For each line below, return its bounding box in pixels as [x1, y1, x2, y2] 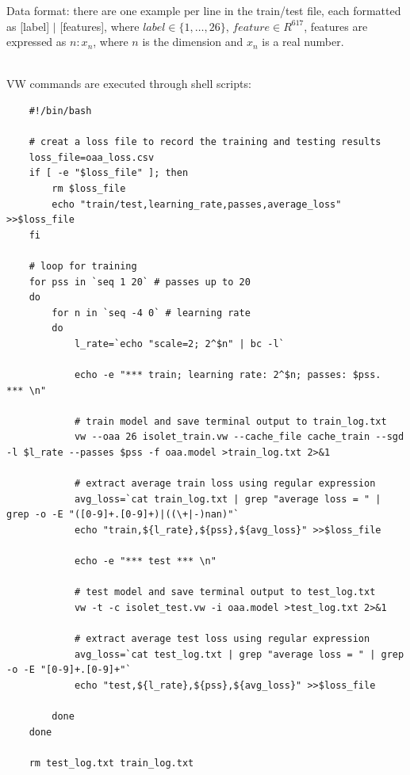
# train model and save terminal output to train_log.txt [74, 415, 387, 427]
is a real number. [262, 33, 344, 50]
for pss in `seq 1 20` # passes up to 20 [29, 276, 251, 288]
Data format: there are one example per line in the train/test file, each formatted [6, 2, 401, 18]
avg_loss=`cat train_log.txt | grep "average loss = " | [74, 493, 381, 505]
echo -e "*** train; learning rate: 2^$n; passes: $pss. [74, 369, 381, 381]
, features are [304, 17, 368, 34]
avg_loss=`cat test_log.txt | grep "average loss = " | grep [74, 648, 404, 660]
